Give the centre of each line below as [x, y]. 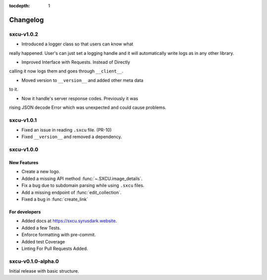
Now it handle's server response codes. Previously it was [80, 98]
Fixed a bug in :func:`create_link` [55, 199]
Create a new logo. [41, 172]
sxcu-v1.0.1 [23, 120]
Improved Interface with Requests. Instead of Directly [76, 62]
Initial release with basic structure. [44, 271]
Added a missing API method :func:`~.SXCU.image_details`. [82, 178]
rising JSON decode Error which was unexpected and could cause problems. [88, 107]
